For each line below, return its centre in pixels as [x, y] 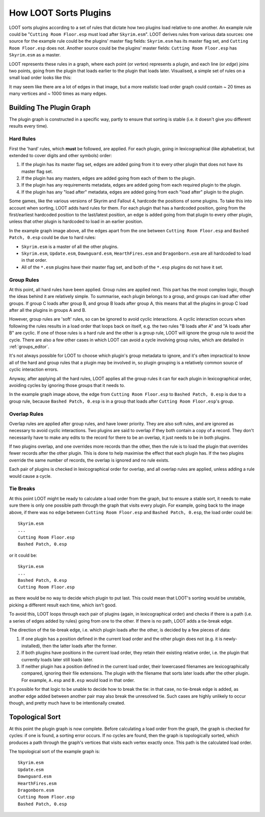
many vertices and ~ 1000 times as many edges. [58, 94]
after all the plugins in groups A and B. [48, 310]
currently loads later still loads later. [57, 659]
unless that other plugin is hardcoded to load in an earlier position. [76, 221]
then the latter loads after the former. [80, 646]
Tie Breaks [22, 489]
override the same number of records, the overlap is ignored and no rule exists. [89, 460]
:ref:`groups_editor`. [29, 347]
